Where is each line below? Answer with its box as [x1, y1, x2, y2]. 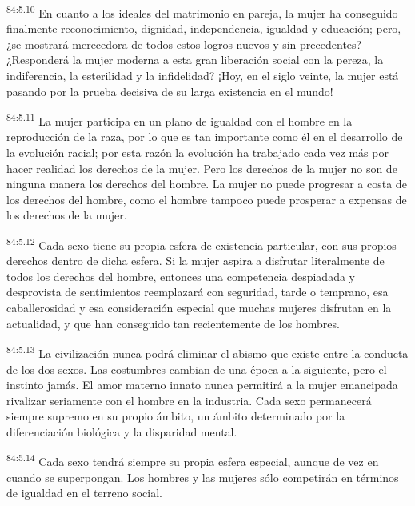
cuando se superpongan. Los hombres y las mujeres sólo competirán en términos [6, 468, 399, 485]
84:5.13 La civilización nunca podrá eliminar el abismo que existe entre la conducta [6, 343, 409, 361]
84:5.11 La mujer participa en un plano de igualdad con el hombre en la [6, 110, 353, 129]
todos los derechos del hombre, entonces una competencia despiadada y [6, 267, 355, 284]
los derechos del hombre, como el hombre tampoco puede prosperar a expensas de [6, 191, 407, 207]
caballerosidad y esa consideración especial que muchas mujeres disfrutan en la [6, 299, 392, 316]
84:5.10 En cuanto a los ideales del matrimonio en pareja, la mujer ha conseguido [6, 2, 398, 21]
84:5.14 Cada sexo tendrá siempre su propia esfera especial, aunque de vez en [6, 451, 379, 470]
